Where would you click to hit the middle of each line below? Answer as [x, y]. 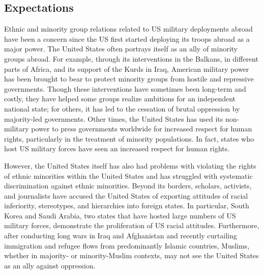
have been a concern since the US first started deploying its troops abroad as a [127, 38]
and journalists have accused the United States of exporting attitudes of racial [126, 195]
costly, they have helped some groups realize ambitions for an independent [120, 99]
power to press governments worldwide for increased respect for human [142, 129]
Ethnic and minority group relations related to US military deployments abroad [128, 29]
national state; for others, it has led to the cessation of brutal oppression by [122, 108]
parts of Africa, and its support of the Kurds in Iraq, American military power [127, 68]
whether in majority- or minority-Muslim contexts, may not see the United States [131, 255]
